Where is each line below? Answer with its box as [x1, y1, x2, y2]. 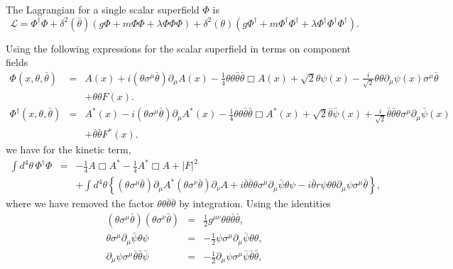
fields [6, 55, 28, 70]
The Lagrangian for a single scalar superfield [6, 2, 200, 16]
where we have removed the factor [6, 196, 154, 211]
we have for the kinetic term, [6, 142, 131, 157]
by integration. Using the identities [179, 196, 331, 211]
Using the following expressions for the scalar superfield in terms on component [6, 40, 351, 55]
